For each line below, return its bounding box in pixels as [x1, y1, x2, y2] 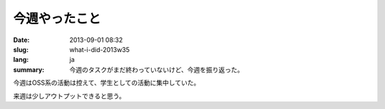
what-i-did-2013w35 [69, 45, 130, 53]
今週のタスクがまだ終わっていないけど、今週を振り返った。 [69, 65, 244, 74]
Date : [13, 36, 30, 44]
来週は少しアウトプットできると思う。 [13, 91, 125, 100]
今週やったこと [13, 11, 101, 26]
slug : [13, 45, 29, 53]
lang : [13, 56, 29, 64]
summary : [13, 65, 45, 74]
